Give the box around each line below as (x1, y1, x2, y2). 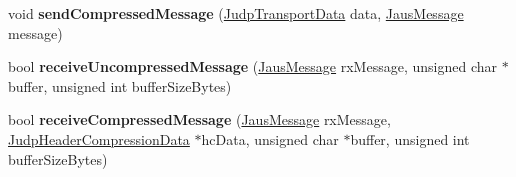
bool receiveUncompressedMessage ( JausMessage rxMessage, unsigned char (8, 56, 497, 77)
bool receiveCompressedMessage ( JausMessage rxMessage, (8, 109, 391, 130)
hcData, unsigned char (201, 128, 339, 149)
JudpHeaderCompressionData (8, 128, 190, 149)
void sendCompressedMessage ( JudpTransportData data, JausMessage (8, 3, 464, 23)
